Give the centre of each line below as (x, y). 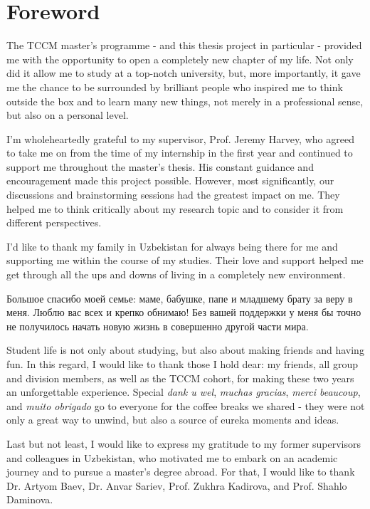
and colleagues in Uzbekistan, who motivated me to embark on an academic (172, 457)
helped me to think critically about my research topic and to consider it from (175, 208)
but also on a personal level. (68, 115)
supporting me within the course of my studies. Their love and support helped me (185, 260)
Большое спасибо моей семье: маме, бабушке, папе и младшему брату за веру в (180, 298)
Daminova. (30, 499)
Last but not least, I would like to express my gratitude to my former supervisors (184, 443)
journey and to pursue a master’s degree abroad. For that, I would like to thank (181, 472)
